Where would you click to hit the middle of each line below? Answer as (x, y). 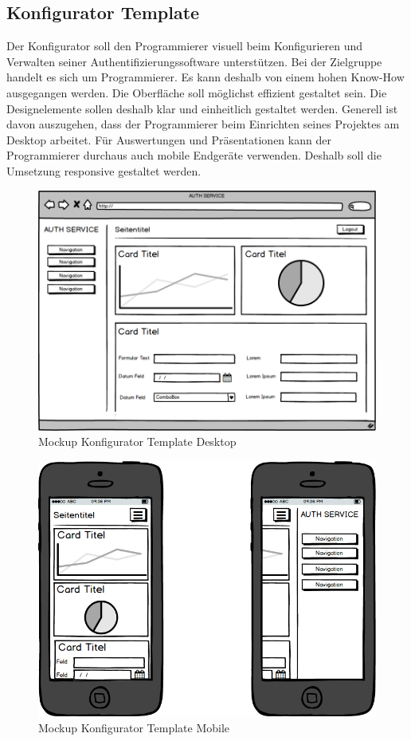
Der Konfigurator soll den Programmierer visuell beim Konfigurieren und (185, 46)
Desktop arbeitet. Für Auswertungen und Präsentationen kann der (169, 139)
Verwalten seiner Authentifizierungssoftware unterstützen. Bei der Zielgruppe (194, 61)
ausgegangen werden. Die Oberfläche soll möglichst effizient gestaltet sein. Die (197, 92)
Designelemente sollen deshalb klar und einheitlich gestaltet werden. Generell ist (202, 108)
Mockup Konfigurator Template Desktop (137, 441)
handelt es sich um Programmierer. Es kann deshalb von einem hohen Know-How (205, 77)
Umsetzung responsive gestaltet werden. (104, 170)
